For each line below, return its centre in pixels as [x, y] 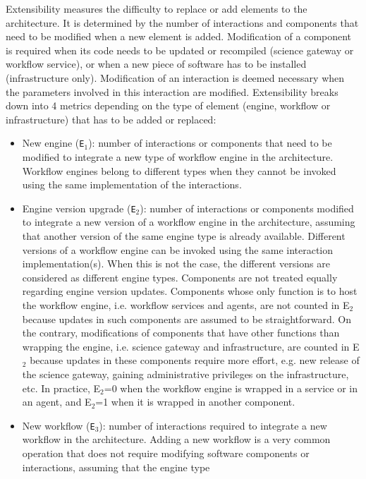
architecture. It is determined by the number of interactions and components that [182, 22]
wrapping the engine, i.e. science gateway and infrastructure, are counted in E [191, 346]
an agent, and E [57, 402]
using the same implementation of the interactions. [132, 184]
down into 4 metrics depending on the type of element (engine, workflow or [168, 105]
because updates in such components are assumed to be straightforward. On [187, 319]
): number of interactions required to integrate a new [213, 425]
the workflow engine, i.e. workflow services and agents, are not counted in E [186, 305]
